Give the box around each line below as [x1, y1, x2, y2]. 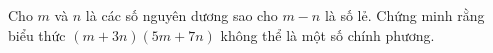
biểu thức [8, 24, 66, 45]
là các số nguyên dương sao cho [85, 5, 278, 25]
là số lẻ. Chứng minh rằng [324, 5, 485, 25]
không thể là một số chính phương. [220, 24, 435, 45]
